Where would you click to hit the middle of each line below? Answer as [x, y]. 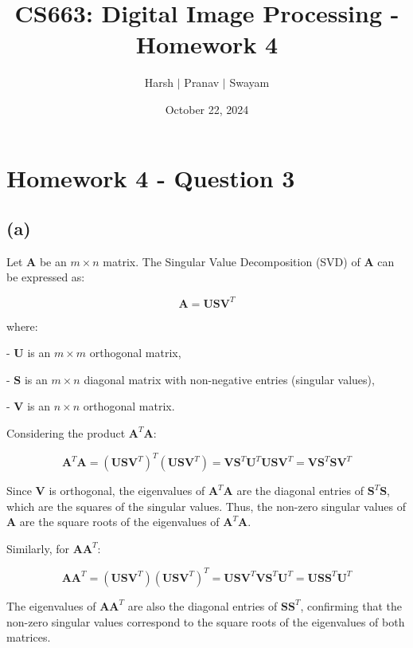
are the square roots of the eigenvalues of [119, 522]
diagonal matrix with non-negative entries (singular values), [229, 379]
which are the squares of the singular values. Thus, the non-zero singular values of [206, 506]
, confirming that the [351, 605]
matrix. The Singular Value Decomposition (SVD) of [232, 261]
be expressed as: [46, 277]
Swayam [249, 82]
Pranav [202, 82]
